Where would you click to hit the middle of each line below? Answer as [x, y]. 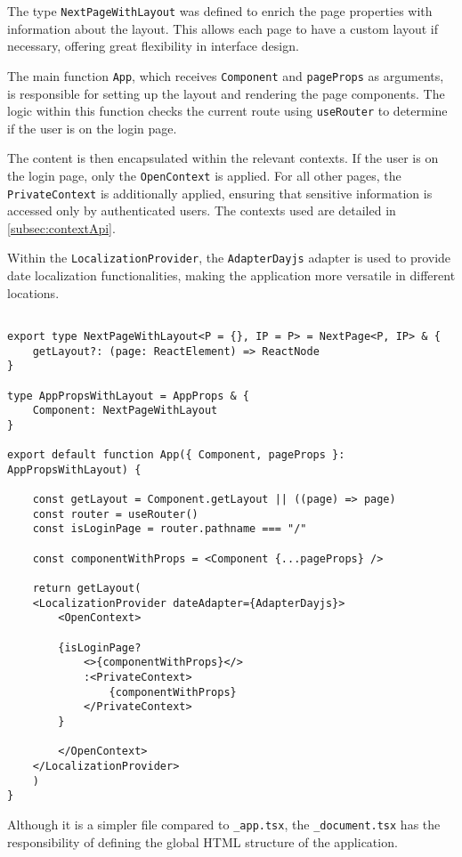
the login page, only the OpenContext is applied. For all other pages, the [204, 175]
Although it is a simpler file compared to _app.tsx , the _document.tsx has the [224, 824]
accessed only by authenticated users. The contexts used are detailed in [202, 210]
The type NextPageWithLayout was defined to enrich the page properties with [220, 11]
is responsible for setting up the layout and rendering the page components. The [226, 93]
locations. [33, 292]
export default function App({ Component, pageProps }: [176, 455]
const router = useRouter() [115, 514]
